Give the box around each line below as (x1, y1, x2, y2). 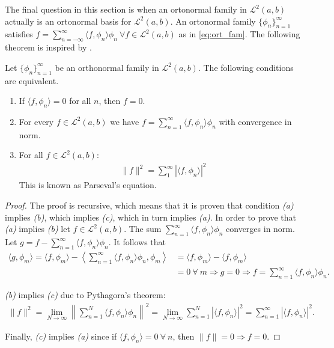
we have (110, 115, 139, 127)
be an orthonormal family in (55, 61, 159, 73)
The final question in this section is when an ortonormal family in (5, 3, 247, 15)
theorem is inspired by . (5, 41, 92, 53)
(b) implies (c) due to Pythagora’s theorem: (5, 288, 166, 301)
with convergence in (219, 115, 292, 127)
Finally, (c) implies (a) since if (5, 329, 117, 342)
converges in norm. (226, 222, 295, 235)
